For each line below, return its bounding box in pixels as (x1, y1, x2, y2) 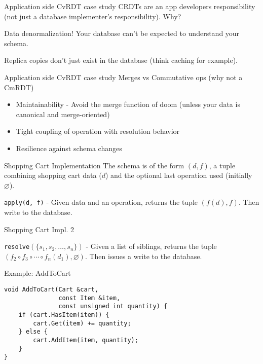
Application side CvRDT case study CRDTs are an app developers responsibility (4, 1, 255, 11)
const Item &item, (58, 294, 121, 302)
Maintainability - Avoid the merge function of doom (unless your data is (16, 99, 240, 110)
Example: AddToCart (4, 268, 71, 278)
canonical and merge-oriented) (16, 108, 110, 119)
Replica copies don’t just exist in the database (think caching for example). (4, 55, 238, 65)
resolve (4, 243, 30, 251)
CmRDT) (4, 82, 34, 92)
